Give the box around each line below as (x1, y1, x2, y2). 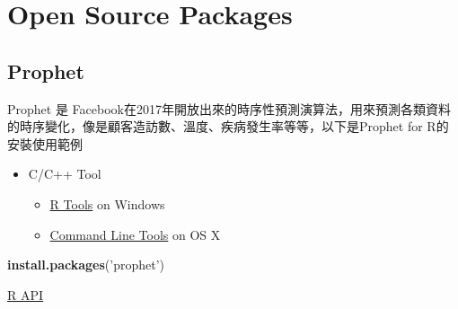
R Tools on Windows (49, 194, 165, 213)
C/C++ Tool (28, 164, 101, 183)
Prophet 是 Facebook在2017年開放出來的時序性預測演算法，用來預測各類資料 (7, 99, 451, 118)
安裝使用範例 (7, 134, 83, 153)
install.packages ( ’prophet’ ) (7, 255, 165, 274)
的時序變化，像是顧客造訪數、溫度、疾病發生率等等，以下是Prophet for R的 (7, 117, 449, 136)
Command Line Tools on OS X (49, 225, 221, 243)
